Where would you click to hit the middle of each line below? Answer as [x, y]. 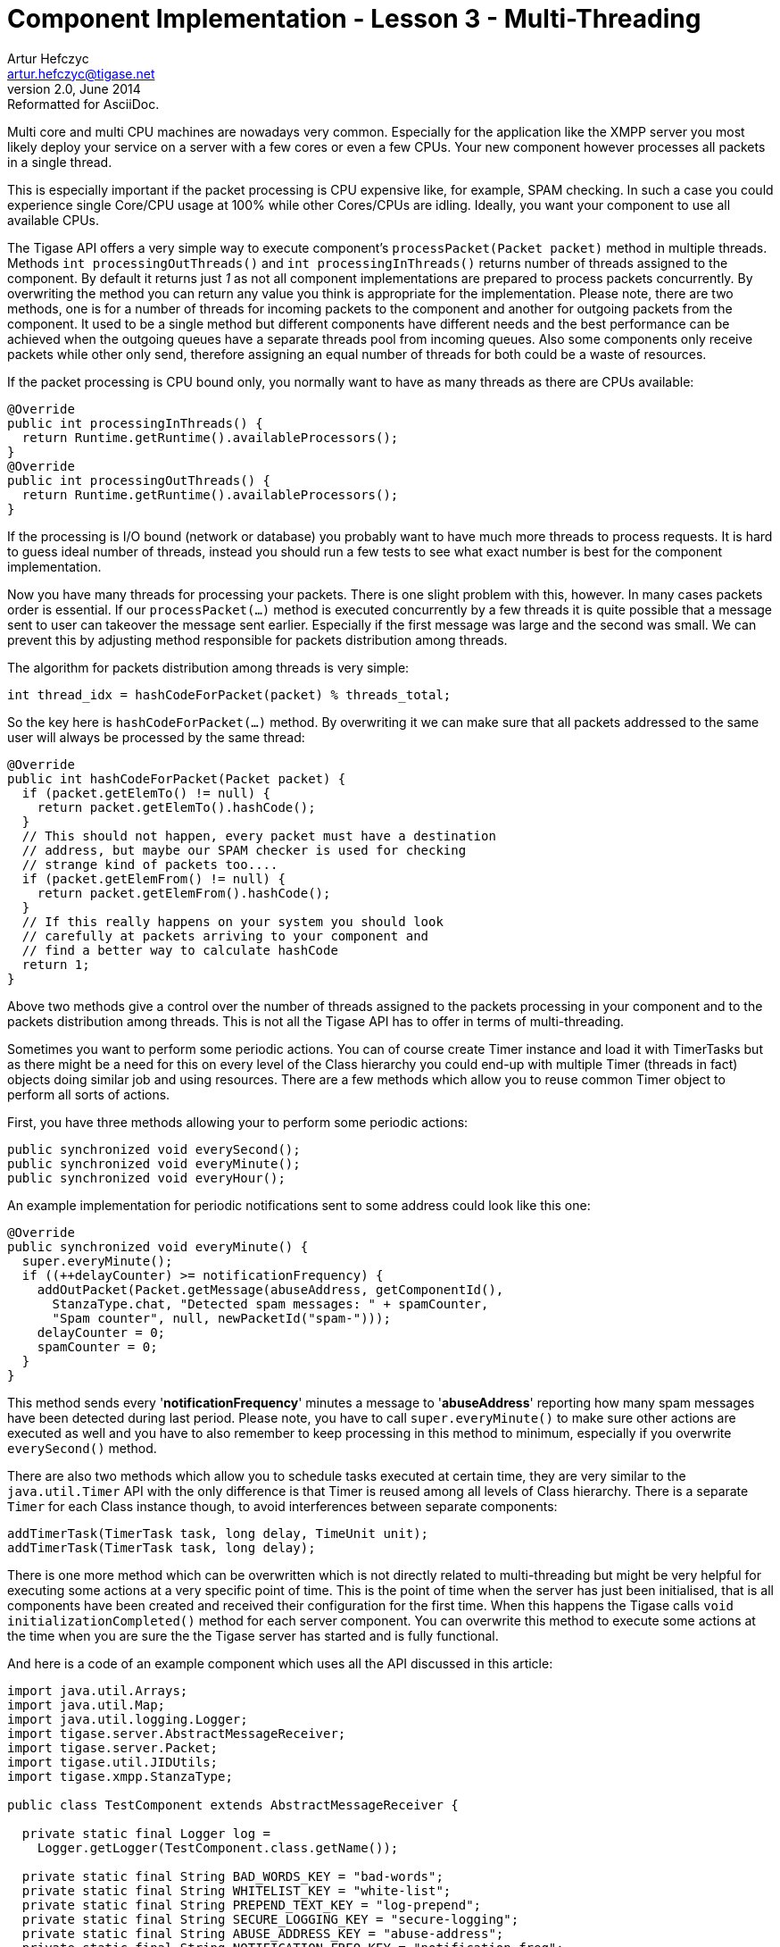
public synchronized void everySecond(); [154, 1149]
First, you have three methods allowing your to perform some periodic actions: [238, 1122]
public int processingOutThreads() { [139, 480]
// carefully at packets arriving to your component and [225, 936]
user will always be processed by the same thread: [156, 737]
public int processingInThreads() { [135, 423]
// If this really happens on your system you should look [232, 921]
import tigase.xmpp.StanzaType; [120, 1776]
